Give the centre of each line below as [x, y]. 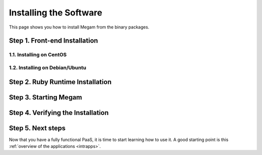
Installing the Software [56, 13]
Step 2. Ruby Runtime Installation [60, 82]
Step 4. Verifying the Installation [59, 113]
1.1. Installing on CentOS [38, 55]
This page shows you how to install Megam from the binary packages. [79, 27]
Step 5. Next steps [37, 128]
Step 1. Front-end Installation [53, 41]
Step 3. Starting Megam [46, 97]
